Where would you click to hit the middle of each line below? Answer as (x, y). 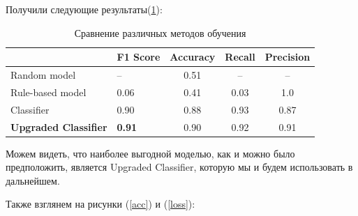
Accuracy (193, 57)
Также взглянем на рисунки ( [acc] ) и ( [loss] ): (100, 204)
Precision (288, 57)
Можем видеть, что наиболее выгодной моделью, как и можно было (150, 153)
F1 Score (139, 57)
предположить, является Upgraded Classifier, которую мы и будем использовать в (179, 167)
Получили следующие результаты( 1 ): (84, 9)
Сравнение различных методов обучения (160, 32)
